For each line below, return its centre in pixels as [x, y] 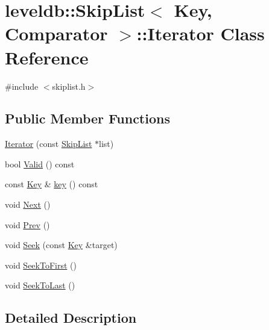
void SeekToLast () [40, 285]
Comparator [56, 33]
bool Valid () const [40, 163]
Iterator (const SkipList [49, 144]
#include [22, 86]
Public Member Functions [87, 118]
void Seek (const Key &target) [61, 245]
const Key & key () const [52, 184]
